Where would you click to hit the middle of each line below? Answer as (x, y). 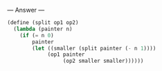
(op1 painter (66, 54)
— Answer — (26, 10)
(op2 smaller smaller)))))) (103, 61)
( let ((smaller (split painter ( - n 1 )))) (94, 48)
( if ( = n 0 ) (37, 35)
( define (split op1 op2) (43, 23)
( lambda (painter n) (43, 29)
